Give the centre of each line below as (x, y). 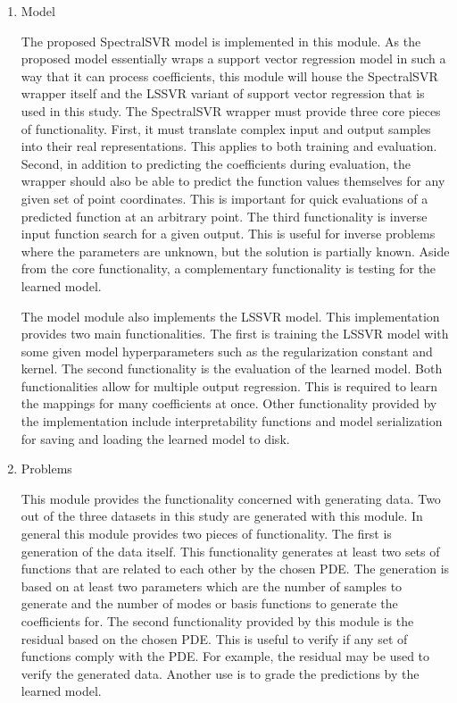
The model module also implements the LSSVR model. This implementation (230, 316)
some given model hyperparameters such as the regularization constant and (227, 351)
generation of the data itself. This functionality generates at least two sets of (230, 551)
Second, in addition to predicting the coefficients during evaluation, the (216, 163)
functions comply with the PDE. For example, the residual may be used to (225, 656)
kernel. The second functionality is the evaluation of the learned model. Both (232, 368)
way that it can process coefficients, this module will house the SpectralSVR (229, 75)
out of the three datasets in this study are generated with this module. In (222, 516)
